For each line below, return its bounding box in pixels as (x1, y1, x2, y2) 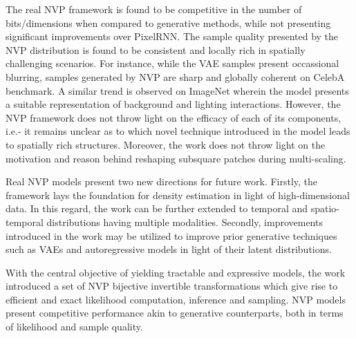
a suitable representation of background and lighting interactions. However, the (6, 97, 341, 111)
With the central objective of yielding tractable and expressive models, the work (6, 265, 346, 279)
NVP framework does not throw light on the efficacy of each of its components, (6, 110, 341, 124)
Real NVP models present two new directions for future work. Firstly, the (6, 174, 318, 189)
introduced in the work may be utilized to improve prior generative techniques (6, 228, 337, 243)
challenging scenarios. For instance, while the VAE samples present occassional (6, 56, 339, 71)
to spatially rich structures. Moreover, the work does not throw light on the (6, 137, 326, 151)
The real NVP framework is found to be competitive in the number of (6, 2, 302, 16)
